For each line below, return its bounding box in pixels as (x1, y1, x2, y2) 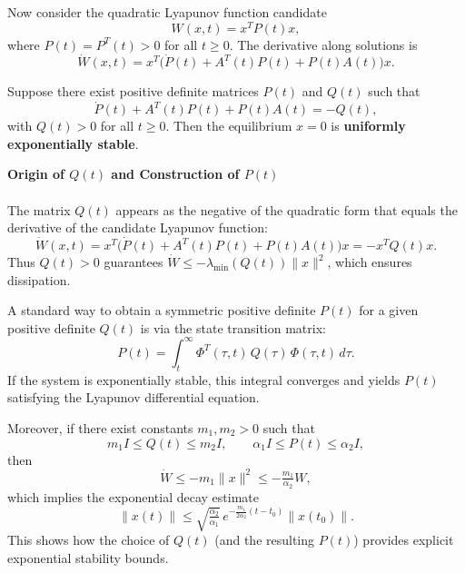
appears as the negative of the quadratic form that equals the (115, 200, 458, 219)
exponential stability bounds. (7, 548, 169, 568)
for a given (359, 301, 419, 320)
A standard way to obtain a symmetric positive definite (7, 301, 316, 320)
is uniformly (331, 116, 406, 135)
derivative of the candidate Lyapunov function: (7, 218, 268, 237)
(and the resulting (214, 530, 315, 549)
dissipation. (7, 270, 71, 289)
